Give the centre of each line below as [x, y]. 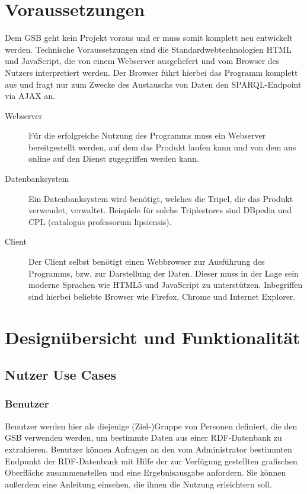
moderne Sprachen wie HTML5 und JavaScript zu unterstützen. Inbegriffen [166, 285]
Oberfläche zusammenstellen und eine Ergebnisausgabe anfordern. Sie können [145, 472]
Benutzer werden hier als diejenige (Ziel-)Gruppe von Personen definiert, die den [151, 426]
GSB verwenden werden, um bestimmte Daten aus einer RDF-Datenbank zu [143, 437]
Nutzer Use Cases [61, 375]
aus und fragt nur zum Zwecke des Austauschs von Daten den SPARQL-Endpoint [153, 84]
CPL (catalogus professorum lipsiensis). [100, 221]
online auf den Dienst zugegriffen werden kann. [114, 158]
